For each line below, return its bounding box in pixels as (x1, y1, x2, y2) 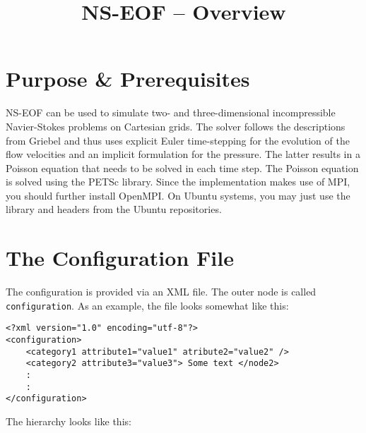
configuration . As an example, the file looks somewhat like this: (6, 298, 289, 312)
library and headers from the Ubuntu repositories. (6, 202, 222, 216)
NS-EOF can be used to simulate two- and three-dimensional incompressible (6, 105, 336, 120)
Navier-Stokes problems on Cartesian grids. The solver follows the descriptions (6, 118, 346, 133)
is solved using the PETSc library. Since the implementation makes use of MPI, (6, 174, 350, 189)
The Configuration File (6, 243, 234, 272)
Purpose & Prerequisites (6, 64, 250, 93)
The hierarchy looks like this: (6, 414, 131, 429)
